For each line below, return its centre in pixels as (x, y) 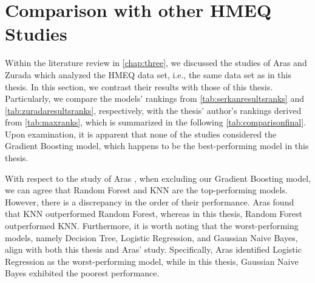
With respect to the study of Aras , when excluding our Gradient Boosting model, (158, 178)
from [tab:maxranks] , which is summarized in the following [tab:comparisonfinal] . (156, 122)
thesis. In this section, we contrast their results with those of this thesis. (139, 86)
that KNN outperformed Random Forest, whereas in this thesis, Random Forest (154, 214)
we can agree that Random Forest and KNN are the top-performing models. (146, 190)
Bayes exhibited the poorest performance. (82, 273)
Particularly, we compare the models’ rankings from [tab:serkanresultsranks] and (154, 98)
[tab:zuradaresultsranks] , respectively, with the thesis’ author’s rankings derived (153, 110)
